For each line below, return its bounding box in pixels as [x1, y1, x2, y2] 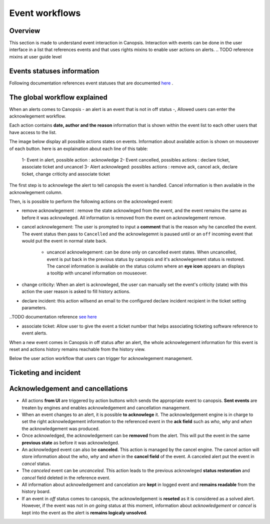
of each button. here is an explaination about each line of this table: [9, 145, 148, 151]
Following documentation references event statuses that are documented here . [9, 80, 173, 86]
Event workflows [9, 7, 81, 18]
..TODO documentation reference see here [9, 314, 97, 320]
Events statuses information [9, 66, 99, 75]
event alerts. [21, 330, 47, 336]
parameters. [21, 305, 47, 311]
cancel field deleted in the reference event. [21, 474, 111, 480]
